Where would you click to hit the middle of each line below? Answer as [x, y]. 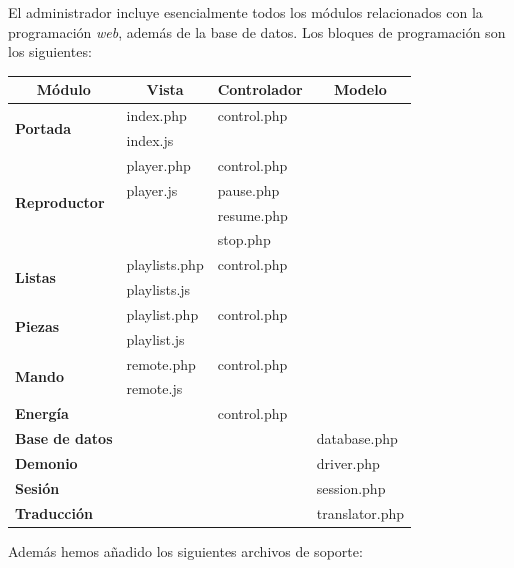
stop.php [244, 239]
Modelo [360, 89]
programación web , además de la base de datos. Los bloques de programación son [257, 31]
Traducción [54, 512]
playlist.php [162, 313]
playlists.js [158, 289]
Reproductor [60, 202]
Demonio [46, 462]
